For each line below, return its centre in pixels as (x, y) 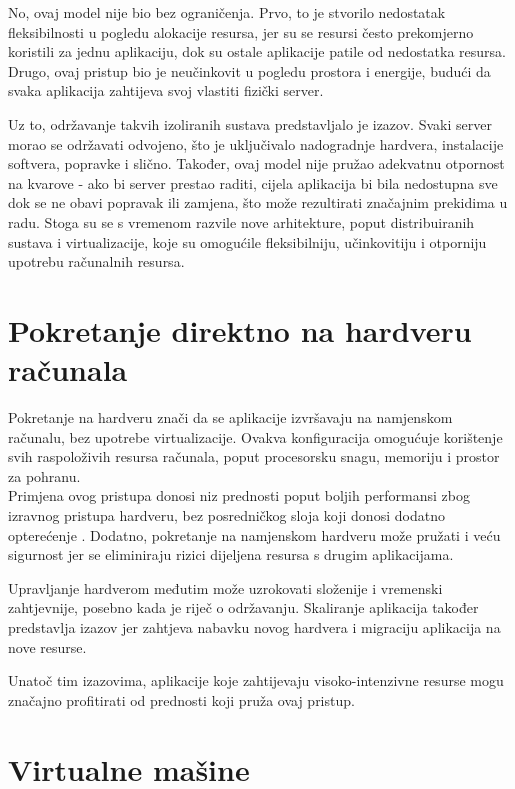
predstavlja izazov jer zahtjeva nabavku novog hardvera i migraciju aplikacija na (254, 626)
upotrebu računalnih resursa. (96, 261)
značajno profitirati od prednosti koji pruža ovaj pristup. (181, 699)
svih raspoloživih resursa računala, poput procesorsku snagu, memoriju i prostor (254, 456)
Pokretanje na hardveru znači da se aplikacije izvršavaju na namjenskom (230, 417)
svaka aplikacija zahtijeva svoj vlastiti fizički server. (166, 90)
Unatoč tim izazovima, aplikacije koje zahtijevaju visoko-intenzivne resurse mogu (256, 680)
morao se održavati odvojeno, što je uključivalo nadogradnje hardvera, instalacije (256, 143)
